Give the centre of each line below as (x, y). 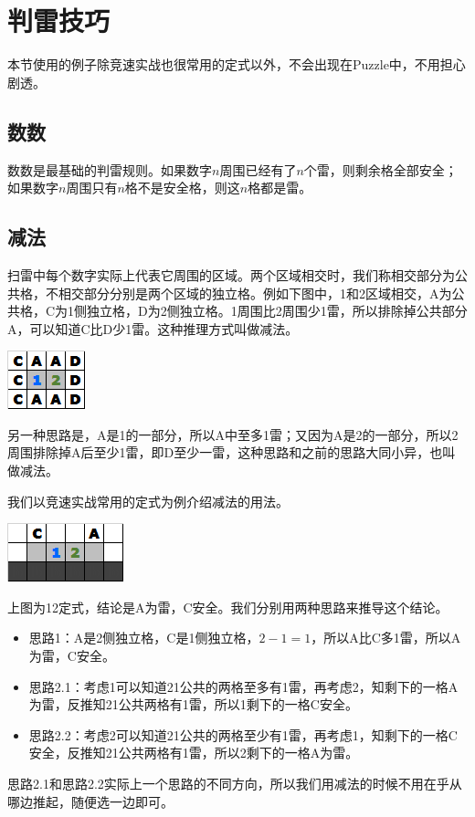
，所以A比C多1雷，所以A (386, 638)
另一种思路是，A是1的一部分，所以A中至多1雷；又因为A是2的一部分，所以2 (233, 434)
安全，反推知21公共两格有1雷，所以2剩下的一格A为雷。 (194, 753)
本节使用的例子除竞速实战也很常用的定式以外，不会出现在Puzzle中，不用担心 (237, 64)
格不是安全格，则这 (182, 188)
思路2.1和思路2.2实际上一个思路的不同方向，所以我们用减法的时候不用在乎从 (235, 783)
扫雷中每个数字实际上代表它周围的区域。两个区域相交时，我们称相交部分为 (231, 274)
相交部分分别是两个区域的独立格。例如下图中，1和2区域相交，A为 (255, 293)
